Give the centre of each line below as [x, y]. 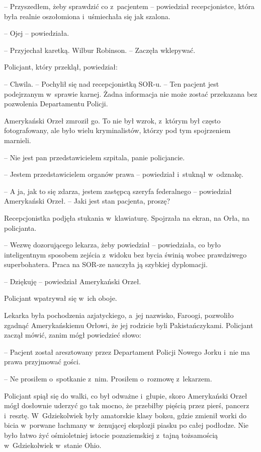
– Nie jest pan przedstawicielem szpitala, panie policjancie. [95, 157]
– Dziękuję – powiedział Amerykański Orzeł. [73, 281]
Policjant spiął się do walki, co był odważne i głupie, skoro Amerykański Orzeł [126, 395]
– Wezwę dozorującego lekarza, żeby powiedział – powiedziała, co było [112, 245]
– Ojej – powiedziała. [37, 33]
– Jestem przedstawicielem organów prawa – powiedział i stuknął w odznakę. [124, 174]
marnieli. [18, 140]
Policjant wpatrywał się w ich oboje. [61, 298]
